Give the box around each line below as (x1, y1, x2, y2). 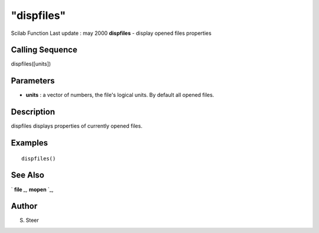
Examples (11, 138, 48, 148)
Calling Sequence (11, 45, 78, 55)
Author (11, 201, 38, 211)
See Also (11, 170, 44, 180)
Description (11, 107, 56, 117)
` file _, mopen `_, (11, 186, 54, 193)
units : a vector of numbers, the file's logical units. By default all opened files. (25, 92, 214, 99)
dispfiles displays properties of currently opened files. (11, 122, 143, 130)
